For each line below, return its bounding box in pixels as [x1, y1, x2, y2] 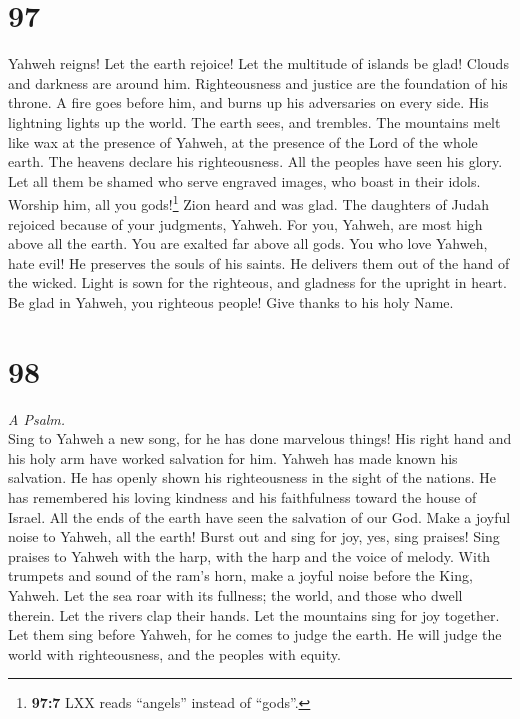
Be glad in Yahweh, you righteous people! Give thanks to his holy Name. [8, 291, 454, 312]
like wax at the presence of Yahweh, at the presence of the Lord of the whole [8, 131, 478, 152]
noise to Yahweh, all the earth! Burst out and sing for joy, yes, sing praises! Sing [8, 526, 500, 547]
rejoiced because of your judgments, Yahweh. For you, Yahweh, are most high [8, 213, 483, 234]
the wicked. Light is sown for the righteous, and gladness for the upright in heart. [8, 272, 507, 293]
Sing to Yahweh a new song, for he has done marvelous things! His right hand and [8, 428, 512, 449]
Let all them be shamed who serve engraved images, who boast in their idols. [8, 170, 481, 191]
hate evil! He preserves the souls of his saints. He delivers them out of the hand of [8, 252, 510, 273]
